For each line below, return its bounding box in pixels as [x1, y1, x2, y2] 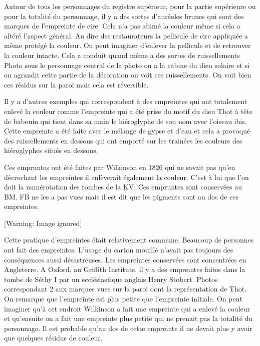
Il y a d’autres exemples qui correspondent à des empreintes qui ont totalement [4, 96, 247, 106]
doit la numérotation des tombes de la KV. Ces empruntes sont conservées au [4, 181, 242, 192]
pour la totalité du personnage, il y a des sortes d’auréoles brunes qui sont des [4, 10, 244, 21]
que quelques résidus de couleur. [4, 332, 103, 343]
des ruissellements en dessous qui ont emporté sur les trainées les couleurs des [4, 135, 242, 145]
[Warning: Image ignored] [4, 217, 82, 228]
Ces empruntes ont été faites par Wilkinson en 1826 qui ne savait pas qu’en [4, 161, 235, 172]
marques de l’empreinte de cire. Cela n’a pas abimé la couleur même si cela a [4, 20, 240, 31]
